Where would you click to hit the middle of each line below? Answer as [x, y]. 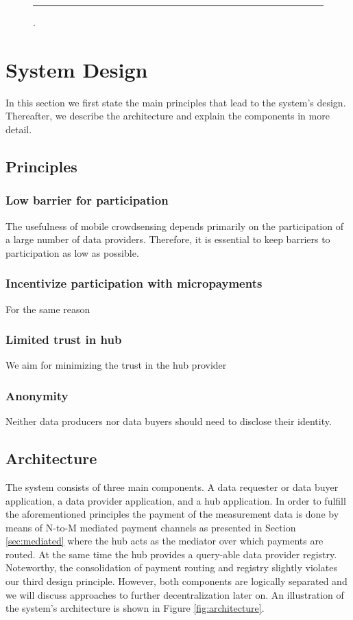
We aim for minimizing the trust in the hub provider [116, 365]
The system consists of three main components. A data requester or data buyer [172, 486]
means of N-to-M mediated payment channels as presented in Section [151, 527]
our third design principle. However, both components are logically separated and [176, 581]
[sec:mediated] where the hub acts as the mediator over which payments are [165, 541]
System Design [77, 69]
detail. [19, 129]
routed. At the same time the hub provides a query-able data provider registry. [171, 554]
